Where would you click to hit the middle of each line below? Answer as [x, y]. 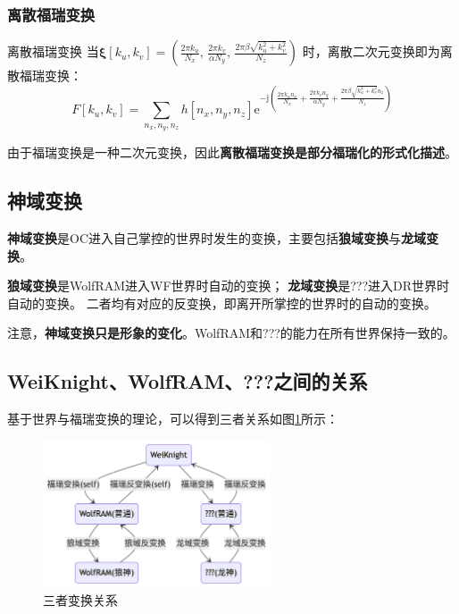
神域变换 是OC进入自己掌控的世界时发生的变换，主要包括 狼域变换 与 [204, 237]
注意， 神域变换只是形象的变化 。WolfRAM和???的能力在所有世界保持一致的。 [231, 333]
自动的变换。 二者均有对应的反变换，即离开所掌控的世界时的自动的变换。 [222, 303]
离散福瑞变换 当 [53, 51]
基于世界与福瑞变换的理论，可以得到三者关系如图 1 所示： [173, 419]
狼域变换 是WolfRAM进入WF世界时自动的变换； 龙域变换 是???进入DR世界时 [229, 286]
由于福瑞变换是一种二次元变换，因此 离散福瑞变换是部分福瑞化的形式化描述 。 [232, 152]
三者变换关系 [80, 599]
